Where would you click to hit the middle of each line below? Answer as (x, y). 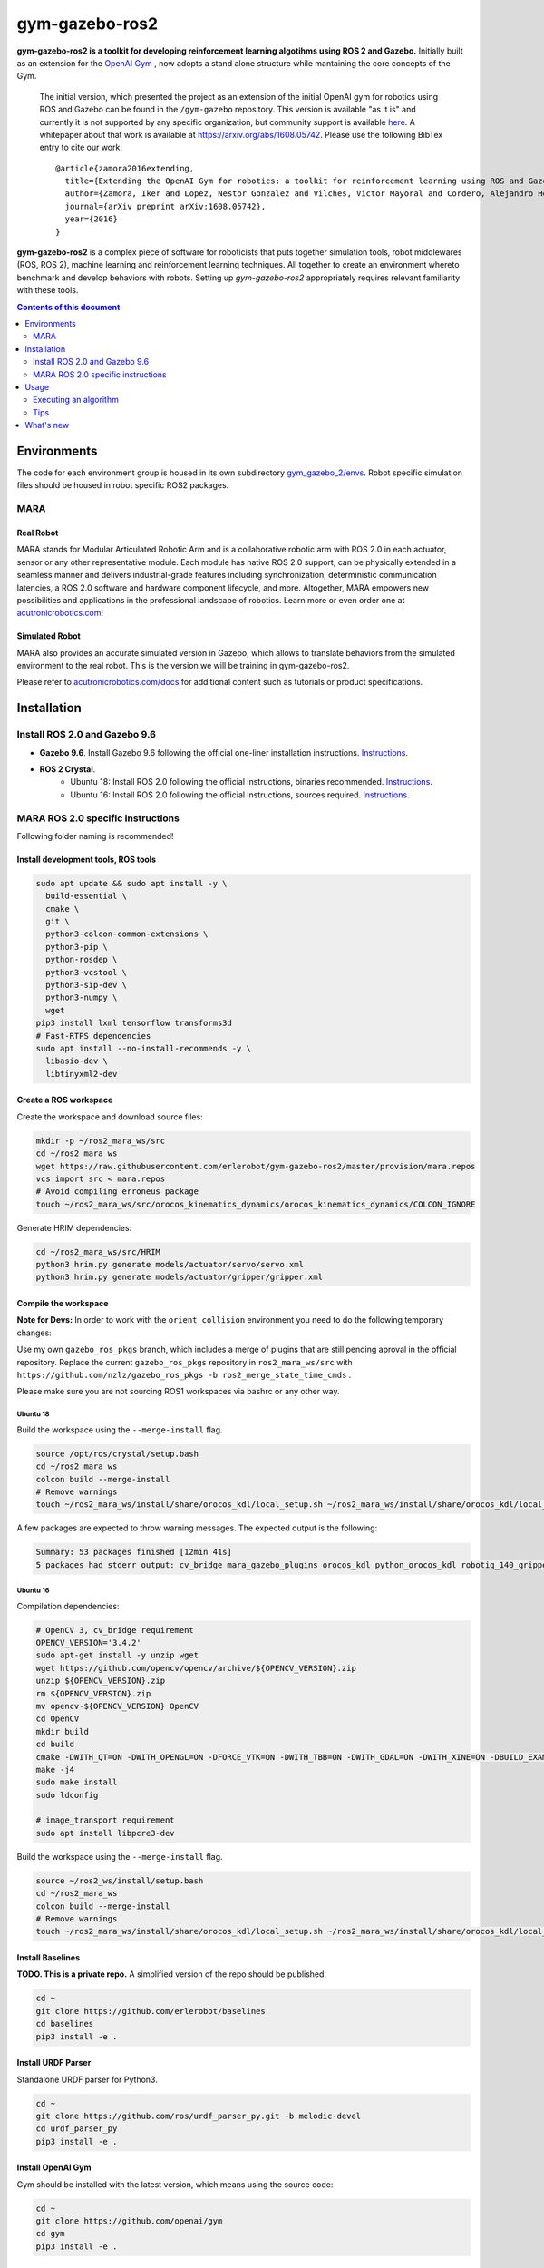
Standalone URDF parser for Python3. (87, 2079)
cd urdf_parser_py (77, 2129)
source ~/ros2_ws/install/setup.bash (120, 1881)
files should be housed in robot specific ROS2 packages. (123, 485)
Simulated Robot (49, 636)
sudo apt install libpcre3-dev (106, 1833)
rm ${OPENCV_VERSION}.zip (93, 1693)
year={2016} (91, 219)
